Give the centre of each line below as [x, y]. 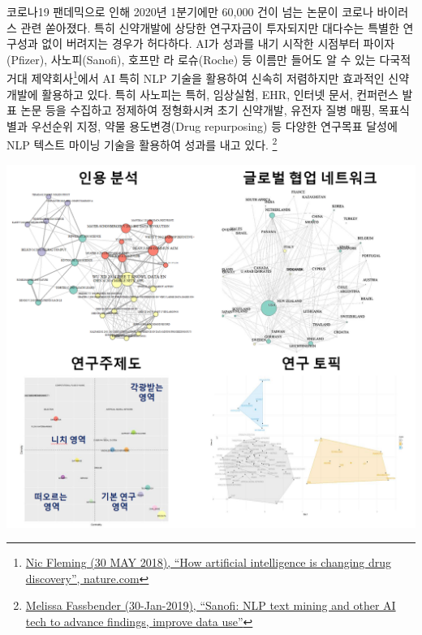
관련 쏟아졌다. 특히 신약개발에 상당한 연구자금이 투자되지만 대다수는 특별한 [210, 27]
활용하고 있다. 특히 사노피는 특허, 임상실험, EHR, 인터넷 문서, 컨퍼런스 [220, 94]
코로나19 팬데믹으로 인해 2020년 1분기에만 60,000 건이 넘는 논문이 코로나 [190, 11]
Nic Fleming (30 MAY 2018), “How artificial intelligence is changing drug [209, 562]
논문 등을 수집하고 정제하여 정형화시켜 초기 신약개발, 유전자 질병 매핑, [198, 110]
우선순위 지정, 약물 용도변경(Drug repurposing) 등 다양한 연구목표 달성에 [214, 125]
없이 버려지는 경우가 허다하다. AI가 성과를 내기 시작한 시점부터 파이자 [218, 43]
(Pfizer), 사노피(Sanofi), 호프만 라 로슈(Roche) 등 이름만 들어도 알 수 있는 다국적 [209, 59]
